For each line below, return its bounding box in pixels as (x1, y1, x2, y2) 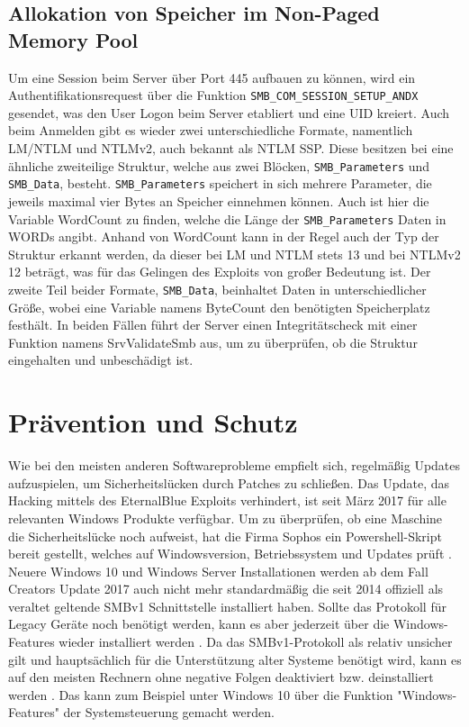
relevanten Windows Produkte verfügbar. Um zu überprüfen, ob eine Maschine (8, 508, 443, 527)
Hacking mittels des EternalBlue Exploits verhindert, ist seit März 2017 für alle (8, 491, 446, 510)
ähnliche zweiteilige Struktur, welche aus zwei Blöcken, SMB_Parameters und (8, 156, 430, 175)
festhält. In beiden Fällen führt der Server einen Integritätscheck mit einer (8, 315, 418, 334)
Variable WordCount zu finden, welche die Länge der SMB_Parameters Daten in (8, 209, 446, 228)
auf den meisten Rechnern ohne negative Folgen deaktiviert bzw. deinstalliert (8, 668, 434, 686)
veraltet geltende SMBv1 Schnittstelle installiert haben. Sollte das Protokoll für (8, 596, 446, 615)
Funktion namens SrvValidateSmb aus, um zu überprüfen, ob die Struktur (8, 332, 418, 351)
